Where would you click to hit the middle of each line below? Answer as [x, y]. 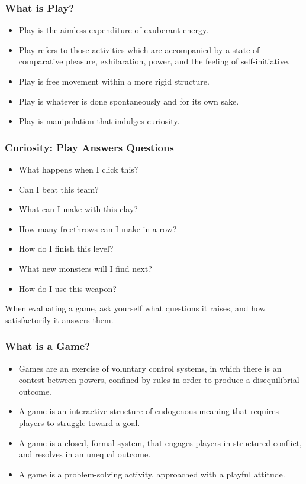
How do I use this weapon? [67, 288]
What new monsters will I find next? [85, 268]
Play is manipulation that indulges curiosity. [99, 121]
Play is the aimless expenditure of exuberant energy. [114, 30]
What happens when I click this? [78, 169]
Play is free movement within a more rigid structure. [114, 81]
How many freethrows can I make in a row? [98, 228]
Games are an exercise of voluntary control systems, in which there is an [150, 368]
